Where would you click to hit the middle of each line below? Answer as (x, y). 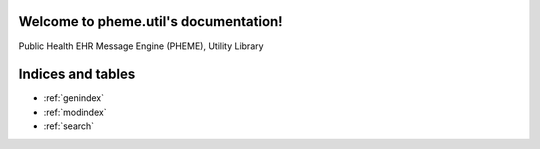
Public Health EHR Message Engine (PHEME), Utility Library (141, 46)
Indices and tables (77, 74)
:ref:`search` (69, 126)
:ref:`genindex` (74, 98)
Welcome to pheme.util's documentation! (151, 21)
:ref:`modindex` (75, 112)
